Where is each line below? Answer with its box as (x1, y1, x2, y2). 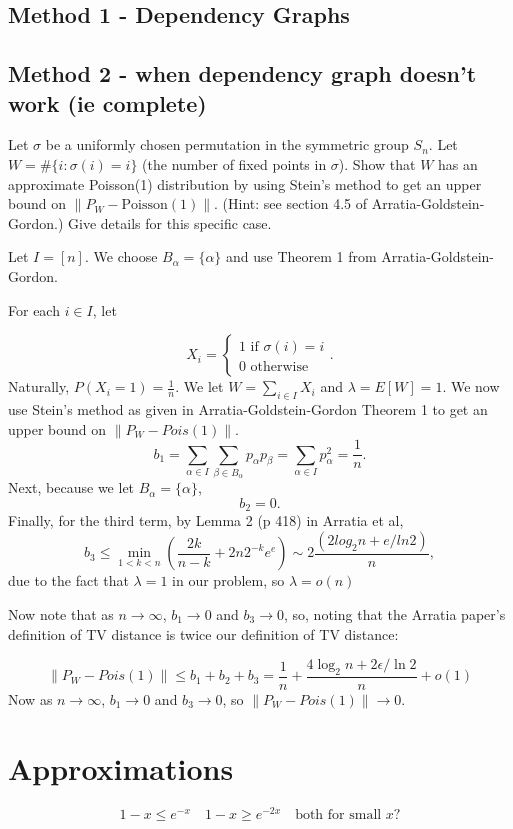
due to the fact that (8, 570, 129, 591)
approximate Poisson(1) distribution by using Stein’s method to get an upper (8, 173, 482, 194)
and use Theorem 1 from (226, 246, 377, 267)
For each (8, 299, 60, 320)
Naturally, (8, 376, 70, 397)
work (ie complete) (8, 87, 207, 118)
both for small (295, 807, 382, 822)
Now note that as (8, 603, 114, 624)
